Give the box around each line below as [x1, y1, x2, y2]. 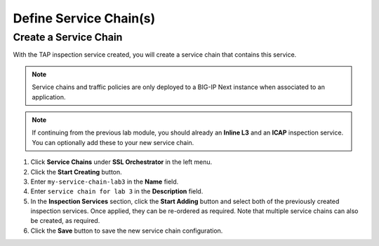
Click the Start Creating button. [30, 168, 122, 176]
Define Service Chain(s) [13, 11, 156, 26]
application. [32, 93, 66, 101]
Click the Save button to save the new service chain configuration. [30, 226, 223, 235]
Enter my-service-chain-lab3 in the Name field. [30, 177, 179, 186]
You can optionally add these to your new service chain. [32, 138, 194, 146]
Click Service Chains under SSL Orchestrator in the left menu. [30, 158, 213, 166]
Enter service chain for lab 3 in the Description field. [30, 187, 204, 196]
